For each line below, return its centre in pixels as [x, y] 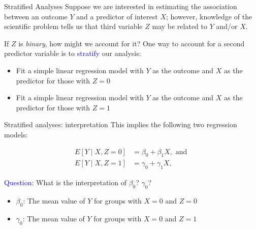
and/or [227, 26]
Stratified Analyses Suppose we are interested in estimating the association [121, 6]
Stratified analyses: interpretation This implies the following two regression [121, 124]
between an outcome [36, 16]
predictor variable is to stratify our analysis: [73, 53]
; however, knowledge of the [209, 16]
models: [16, 134]
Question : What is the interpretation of [65, 182]
